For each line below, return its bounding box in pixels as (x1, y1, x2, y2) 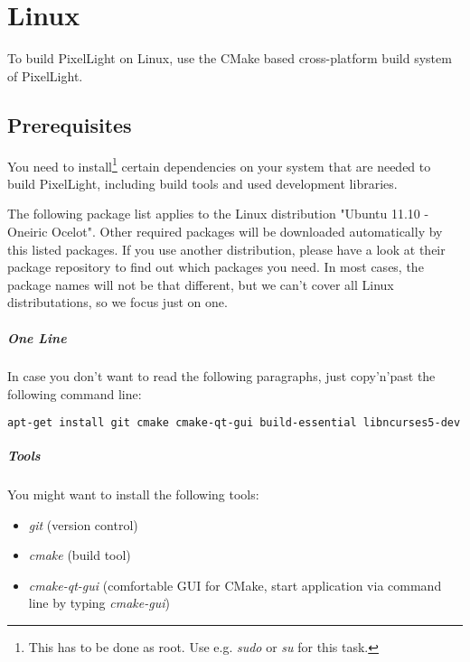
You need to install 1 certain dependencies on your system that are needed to (7, 154, 431, 175)
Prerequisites (7, 110, 132, 138)
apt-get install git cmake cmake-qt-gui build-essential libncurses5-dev (7, 415, 461, 429)
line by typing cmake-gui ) (28, 593, 170, 612)
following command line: (7, 385, 142, 404)
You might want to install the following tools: (7, 485, 259, 504)
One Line (7, 328, 67, 347)
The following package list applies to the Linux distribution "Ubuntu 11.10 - (7, 204, 429, 223)
